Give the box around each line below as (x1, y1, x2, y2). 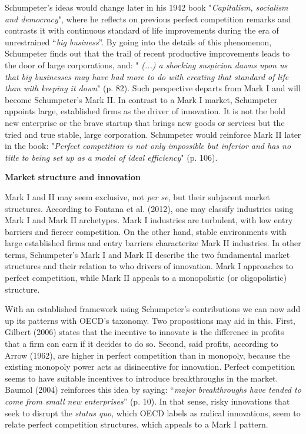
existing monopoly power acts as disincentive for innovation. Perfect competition (5, 360, 295, 373)
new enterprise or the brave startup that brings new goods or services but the (5, 116, 285, 128)
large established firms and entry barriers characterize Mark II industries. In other (5, 237, 301, 249)
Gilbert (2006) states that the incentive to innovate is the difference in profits (5, 326, 284, 338)
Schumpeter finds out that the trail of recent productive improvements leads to (5, 47, 290, 59)
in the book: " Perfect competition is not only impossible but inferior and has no (5, 140, 291, 152)
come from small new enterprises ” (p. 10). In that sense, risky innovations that (5, 395, 290, 407)
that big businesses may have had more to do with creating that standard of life (5, 70, 289, 82)
